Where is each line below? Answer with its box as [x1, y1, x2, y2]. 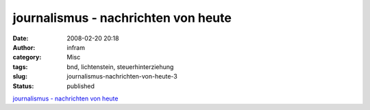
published [66, 82, 95, 90]
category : [12, 53, 42, 61]
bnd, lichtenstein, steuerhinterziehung [66, 62, 174, 71]
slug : [12, 72, 27, 81]
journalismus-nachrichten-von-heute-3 [66, 72, 177, 81]
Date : [12, 34, 29, 42]
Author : [12, 43, 36, 51]
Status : [12, 82, 34, 90]
